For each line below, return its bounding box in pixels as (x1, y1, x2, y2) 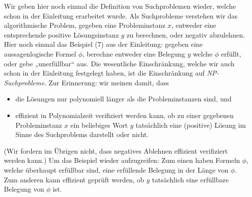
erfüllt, (221, 48, 241, 59)
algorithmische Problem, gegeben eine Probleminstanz (4, 20, 166, 30)
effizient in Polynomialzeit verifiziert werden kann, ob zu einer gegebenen (15, 110, 234, 120)
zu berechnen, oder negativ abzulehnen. (126, 29, 245, 39)
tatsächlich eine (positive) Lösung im (135, 119, 246, 130)
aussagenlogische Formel (4, 48, 76, 59)
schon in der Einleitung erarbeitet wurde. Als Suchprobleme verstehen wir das (4, 10, 238, 20)
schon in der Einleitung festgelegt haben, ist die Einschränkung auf (4, 68, 205, 78)
